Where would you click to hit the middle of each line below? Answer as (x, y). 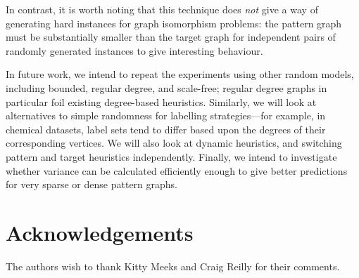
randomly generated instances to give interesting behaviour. (134, 50)
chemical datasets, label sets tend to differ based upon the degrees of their (166, 129)
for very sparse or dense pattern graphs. (92, 184)
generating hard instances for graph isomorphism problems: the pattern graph (174, 23)
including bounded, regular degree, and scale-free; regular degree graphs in (166, 87)
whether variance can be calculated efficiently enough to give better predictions (177, 170)
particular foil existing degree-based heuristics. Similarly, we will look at (161, 101)
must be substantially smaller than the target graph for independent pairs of (171, 37)
